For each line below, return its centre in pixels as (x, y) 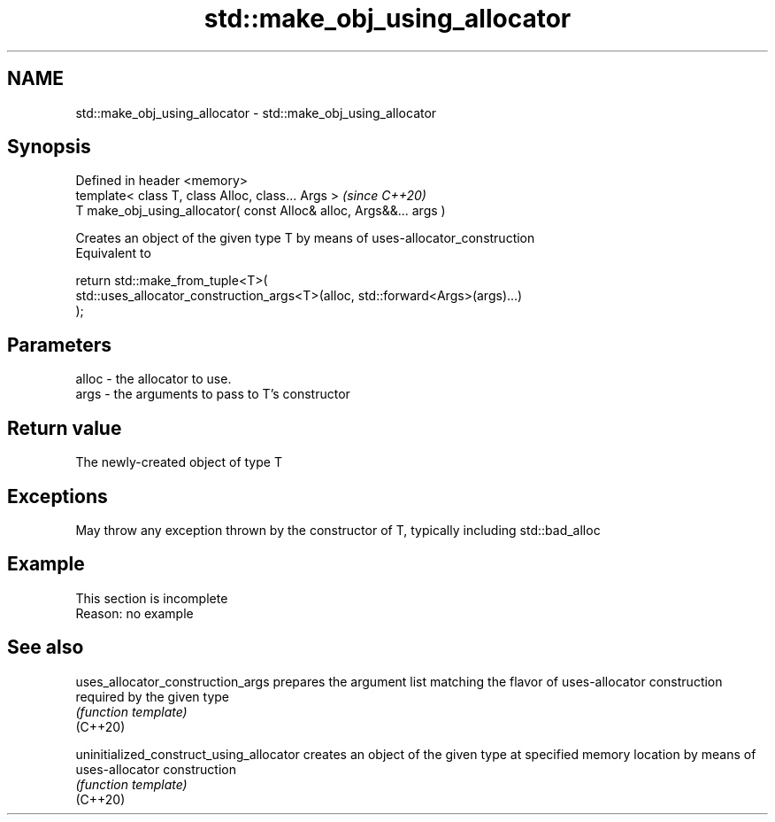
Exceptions (58, 496)
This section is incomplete (152, 598)
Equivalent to (113, 253)
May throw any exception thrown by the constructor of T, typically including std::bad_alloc (338, 530)
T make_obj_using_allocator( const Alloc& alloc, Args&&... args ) (261, 211)
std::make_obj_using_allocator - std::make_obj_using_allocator (256, 112)
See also (46, 648)
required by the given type (153, 696)
